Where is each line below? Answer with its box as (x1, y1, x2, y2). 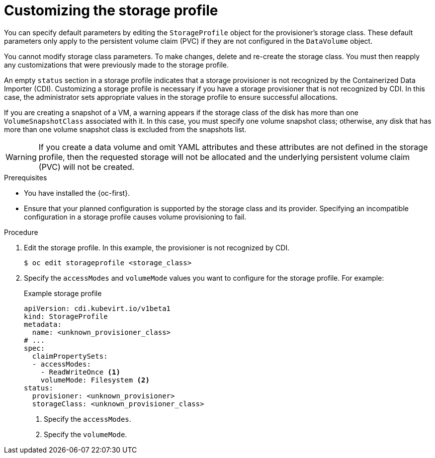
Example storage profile (24, 289, 102, 298)
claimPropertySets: (32, 352, 108, 360)
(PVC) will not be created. (38, 161, 135, 172)
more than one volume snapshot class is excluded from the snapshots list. (4, 125, 247, 134)
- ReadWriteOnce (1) (40, 368, 120, 376)
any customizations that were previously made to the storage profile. (4, 60, 229, 69)
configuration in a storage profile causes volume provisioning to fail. (24, 212, 247, 221)
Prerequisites (4, 173, 47, 182)
